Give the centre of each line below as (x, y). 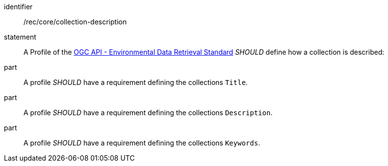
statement (20, 37)
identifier (18, 7)
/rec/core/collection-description (75, 22)
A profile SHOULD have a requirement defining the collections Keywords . (142, 143)
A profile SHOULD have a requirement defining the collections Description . (148, 113)
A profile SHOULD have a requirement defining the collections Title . (136, 82)
